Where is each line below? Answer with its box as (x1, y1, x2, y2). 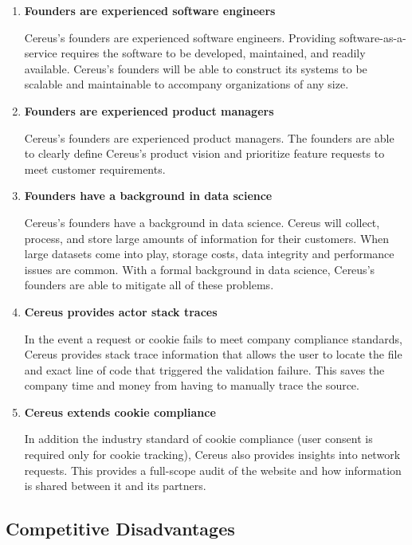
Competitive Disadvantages (6, 516, 235, 541)
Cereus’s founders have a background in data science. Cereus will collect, (24, 214, 380, 230)
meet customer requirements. (24, 160, 166, 177)
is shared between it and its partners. (24, 477, 206, 494)
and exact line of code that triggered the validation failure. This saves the (24, 361, 385, 378)
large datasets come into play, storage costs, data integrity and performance (24, 245, 394, 262)
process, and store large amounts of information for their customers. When (24, 229, 390, 246)
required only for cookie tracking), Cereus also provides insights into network (24, 446, 401, 463)
